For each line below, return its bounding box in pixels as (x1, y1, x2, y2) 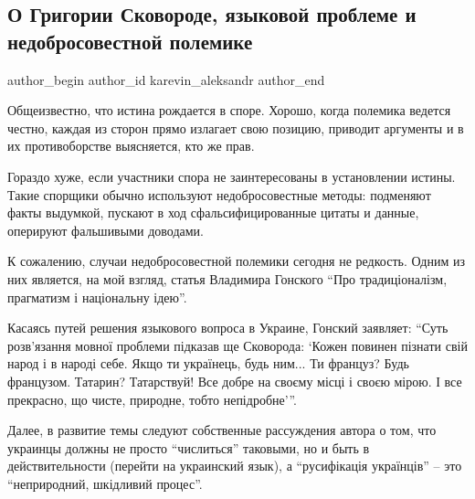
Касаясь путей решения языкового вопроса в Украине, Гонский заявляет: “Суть (7, 318, 449, 337)
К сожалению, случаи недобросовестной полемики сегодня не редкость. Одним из (7, 251, 466, 271)
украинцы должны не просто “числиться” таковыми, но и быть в (7, 438, 370, 457)
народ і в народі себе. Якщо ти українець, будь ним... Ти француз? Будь (7, 354, 409, 373)
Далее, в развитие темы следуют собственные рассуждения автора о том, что (7, 420, 437, 440)
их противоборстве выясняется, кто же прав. (7, 136, 255, 155)
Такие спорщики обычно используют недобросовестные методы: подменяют (7, 185, 431, 204)
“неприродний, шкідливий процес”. (7, 473, 203, 493)
